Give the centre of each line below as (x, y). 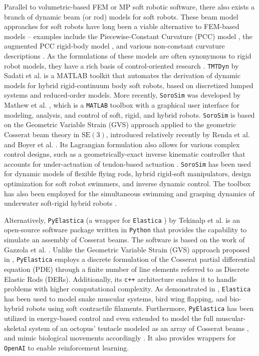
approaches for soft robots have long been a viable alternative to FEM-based (122, 26)
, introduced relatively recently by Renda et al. (178, 134)
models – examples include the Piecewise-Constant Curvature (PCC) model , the (128, 36)
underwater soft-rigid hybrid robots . (60, 203)
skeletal (16, 328)
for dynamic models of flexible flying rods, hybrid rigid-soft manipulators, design (127, 173)
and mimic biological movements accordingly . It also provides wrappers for (120, 338)
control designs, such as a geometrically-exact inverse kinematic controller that (125, 154)
